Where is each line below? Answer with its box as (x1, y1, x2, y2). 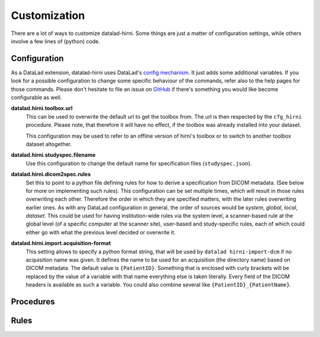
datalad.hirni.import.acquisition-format (11, 240, 111, 247)
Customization (11, 9, 85, 22)
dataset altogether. (25, 140, 72, 148)
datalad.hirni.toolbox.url (11, 104, 73, 112)
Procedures (11, 297, 56, 307)
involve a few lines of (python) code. (11, 37, 100, 44)
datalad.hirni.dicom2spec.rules (11, 171, 91, 178)
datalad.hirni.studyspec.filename (11, 151, 96, 158)
